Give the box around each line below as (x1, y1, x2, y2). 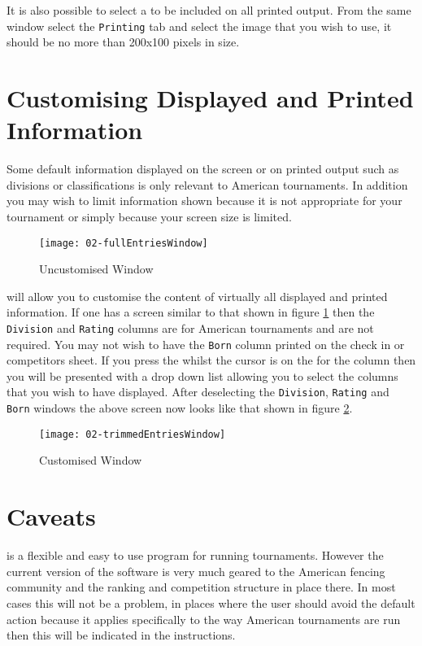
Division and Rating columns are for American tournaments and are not (7, 319, 374, 336)
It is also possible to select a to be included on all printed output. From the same (7, 2, 411, 18)
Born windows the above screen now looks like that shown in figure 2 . (7, 399, 353, 417)
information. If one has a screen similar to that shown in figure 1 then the (7, 303, 375, 321)
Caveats (7, 500, 96, 533)
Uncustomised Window (39, 260, 154, 277)
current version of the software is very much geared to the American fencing (7, 562, 385, 579)
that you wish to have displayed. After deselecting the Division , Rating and (7, 383, 389, 400)
